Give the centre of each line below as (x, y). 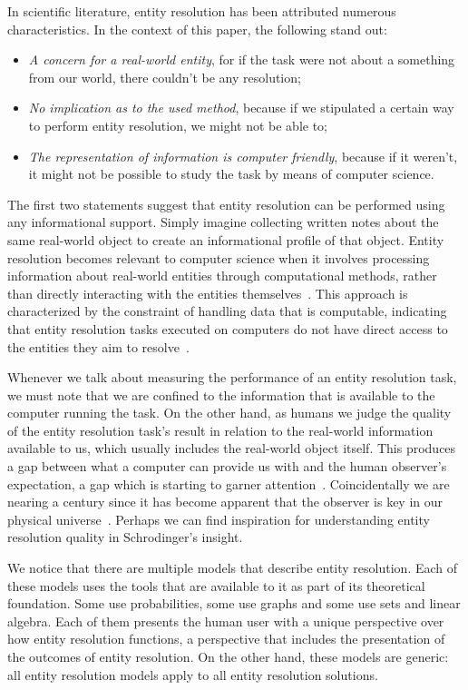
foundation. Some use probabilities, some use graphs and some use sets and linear (234, 603)
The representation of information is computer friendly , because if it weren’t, (243, 156)
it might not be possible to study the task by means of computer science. (231, 174)
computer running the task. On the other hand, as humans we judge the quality (229, 413)
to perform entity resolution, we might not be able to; (178, 125)
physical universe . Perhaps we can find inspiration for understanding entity (219, 519)
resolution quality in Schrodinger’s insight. (125, 537)
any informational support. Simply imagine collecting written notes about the (223, 222)
